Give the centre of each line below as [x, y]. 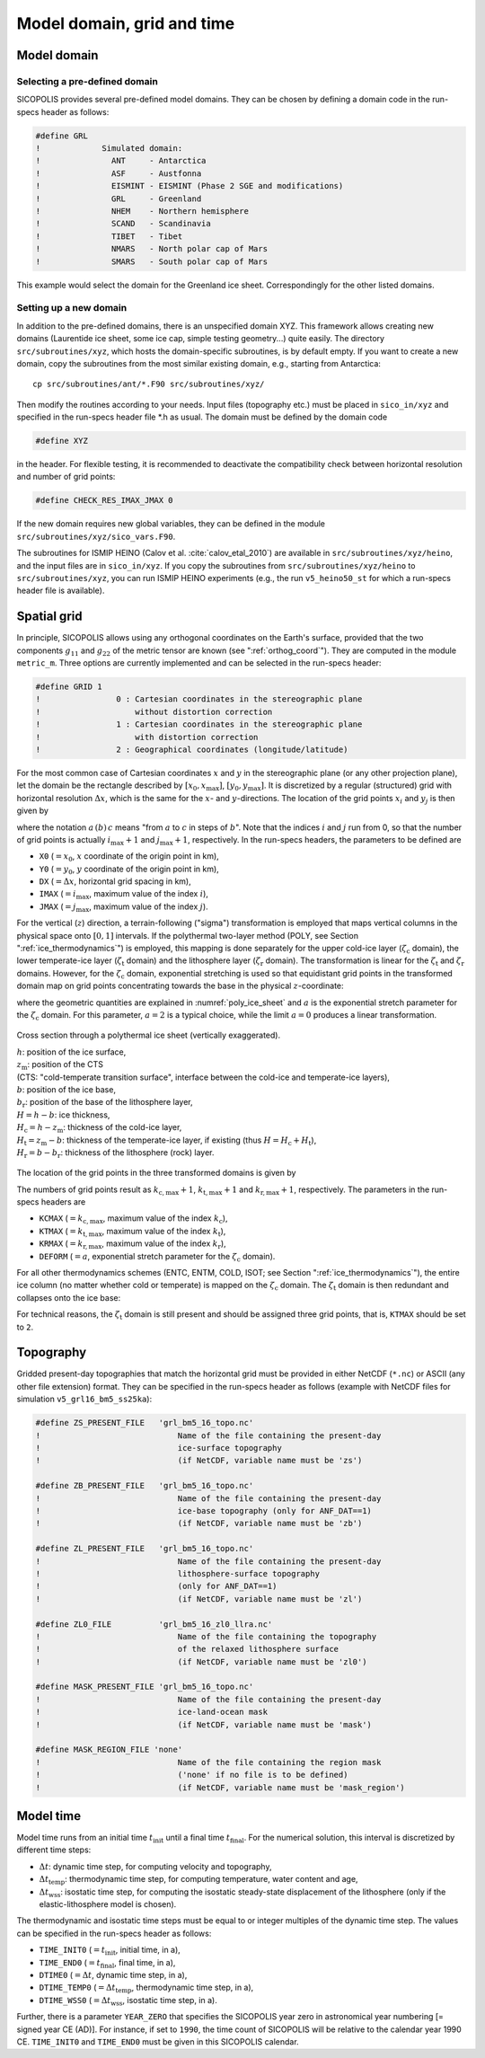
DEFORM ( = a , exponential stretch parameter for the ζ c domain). [157, 1257]
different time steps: [54, 1850]
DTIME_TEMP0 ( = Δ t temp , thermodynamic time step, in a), [146, 1988]
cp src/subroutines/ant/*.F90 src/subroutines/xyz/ [149, 384]
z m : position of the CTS [60, 1065]
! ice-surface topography [159, 1448]
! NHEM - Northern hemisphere [142, 212]
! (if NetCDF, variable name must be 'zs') [199, 1461]
